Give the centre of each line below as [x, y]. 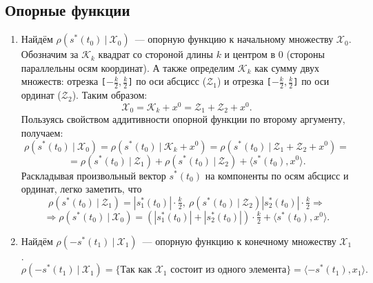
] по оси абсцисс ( [167, 81]
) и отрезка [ [244, 81]
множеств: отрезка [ [64, 81]
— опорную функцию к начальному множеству [234, 39]
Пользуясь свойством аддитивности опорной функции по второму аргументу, [183, 119]
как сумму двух [287, 67]
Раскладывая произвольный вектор [93, 175]
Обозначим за [50, 54]
